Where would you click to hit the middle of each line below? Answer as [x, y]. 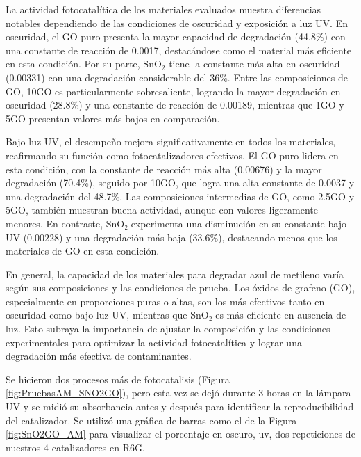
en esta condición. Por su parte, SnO [84, 64]
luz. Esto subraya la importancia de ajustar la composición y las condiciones [168, 329]
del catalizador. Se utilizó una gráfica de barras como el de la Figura [151, 420]
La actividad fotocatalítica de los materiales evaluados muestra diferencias [163, 9]
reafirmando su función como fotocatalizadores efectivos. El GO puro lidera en [172, 155]
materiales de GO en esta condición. [83, 251]
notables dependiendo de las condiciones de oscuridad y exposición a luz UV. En [177, 23]
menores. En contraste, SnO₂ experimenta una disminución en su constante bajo [176, 223]
